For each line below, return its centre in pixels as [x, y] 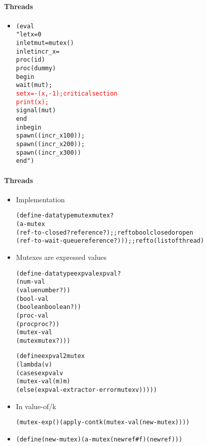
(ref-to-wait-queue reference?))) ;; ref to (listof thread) [110, 241]
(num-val [31, 282]
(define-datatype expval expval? [68, 273]
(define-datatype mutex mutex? [65, 216]
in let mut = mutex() [45, 43]
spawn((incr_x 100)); [50, 136]
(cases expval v [39, 373]
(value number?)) [43, 290]
